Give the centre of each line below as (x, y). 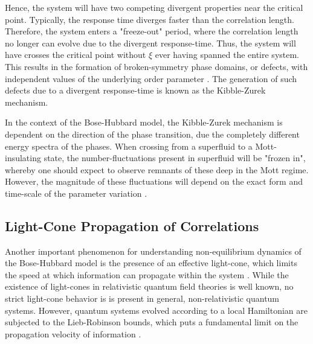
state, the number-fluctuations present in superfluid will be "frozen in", (175, 158)
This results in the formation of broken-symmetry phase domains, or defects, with (156, 66)
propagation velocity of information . (73, 333)
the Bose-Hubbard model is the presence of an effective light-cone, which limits (151, 263)
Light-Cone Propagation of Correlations (132, 225)
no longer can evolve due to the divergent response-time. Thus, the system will (150, 43)
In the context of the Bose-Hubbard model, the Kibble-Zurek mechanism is (144, 122)
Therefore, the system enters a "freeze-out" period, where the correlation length (152, 31)
